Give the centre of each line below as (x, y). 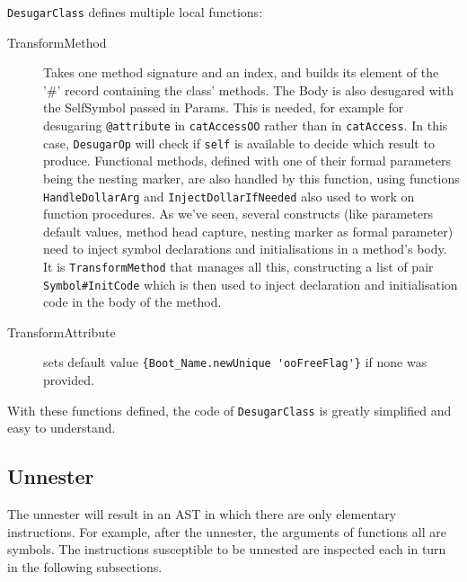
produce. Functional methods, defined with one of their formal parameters (247, 161)
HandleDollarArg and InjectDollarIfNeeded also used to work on (229, 196)
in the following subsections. (85, 566)
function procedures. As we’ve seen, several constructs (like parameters (238, 214)
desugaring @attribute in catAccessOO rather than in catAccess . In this (246, 125)
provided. (69, 380)
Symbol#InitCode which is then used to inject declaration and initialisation (251, 284)
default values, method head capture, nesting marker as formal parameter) (248, 231)
